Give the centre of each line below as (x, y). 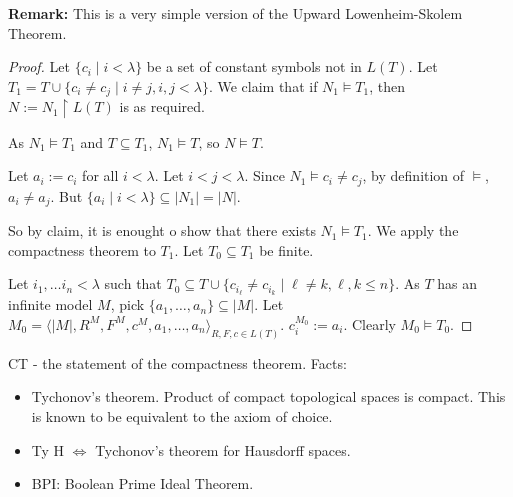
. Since (264, 175)
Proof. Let (39, 66)
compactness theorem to (82, 249)
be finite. (286, 249)
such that (133, 283)
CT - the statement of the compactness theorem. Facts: (177, 362)
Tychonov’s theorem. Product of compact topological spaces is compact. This (268, 396)
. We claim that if (263, 85)
